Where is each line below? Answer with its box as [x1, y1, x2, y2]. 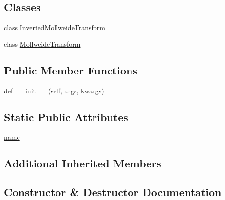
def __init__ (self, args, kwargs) [4, 85, 104, 95]
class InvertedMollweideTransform [4, 22, 106, 33]
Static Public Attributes [4, 109, 128, 124]
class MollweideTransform [4, 38, 81, 49]
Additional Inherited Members [4, 156, 161, 171]
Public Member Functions [4, 62, 137, 77]
